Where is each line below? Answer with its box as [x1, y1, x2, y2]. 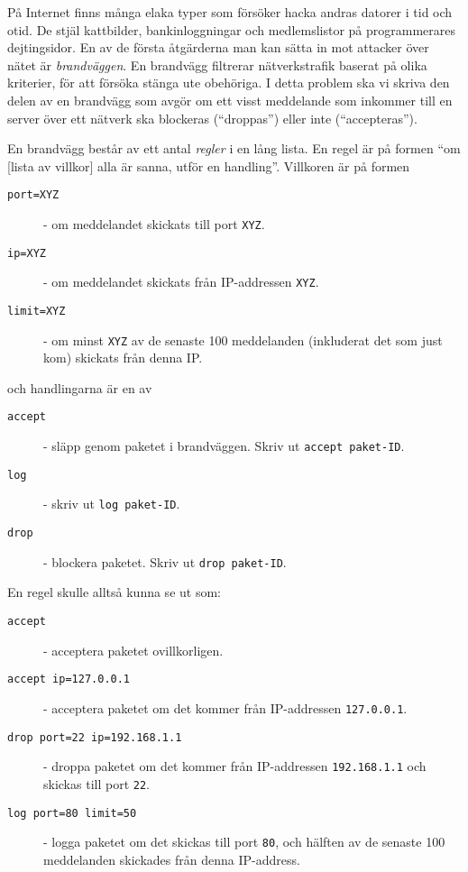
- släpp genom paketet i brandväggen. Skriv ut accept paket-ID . [43, 436, 405, 455]
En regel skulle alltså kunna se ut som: [7, 583, 221, 601]
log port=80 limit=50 [7, 806, 137, 820]
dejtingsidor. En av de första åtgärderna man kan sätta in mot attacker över [7, 38, 429, 57]
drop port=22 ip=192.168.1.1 [7, 730, 182, 744]
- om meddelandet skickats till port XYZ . [43, 215, 265, 233]
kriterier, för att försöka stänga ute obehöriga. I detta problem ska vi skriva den [7, 73, 450, 92]
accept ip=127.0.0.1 [7, 673, 131, 686]
